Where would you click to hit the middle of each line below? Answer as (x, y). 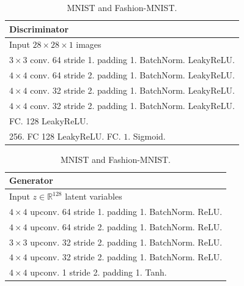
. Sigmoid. (147, 136)
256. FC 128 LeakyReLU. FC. (65, 136)
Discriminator (39, 28)
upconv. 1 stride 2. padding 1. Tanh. (98, 272)
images (89, 44)
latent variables (94, 196)
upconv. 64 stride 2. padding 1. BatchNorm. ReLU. (126, 226)
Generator (31, 180)
